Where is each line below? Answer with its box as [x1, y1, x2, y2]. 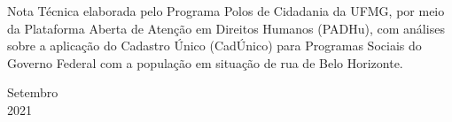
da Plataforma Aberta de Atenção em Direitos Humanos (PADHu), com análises [7, 19, 445, 37]
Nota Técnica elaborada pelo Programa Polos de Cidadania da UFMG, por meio [7, 2, 445, 19]
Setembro [7, 83, 58, 102]
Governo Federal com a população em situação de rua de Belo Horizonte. [7, 53, 403, 72]
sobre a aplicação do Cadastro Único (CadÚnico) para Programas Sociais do [7, 36, 422, 55]
